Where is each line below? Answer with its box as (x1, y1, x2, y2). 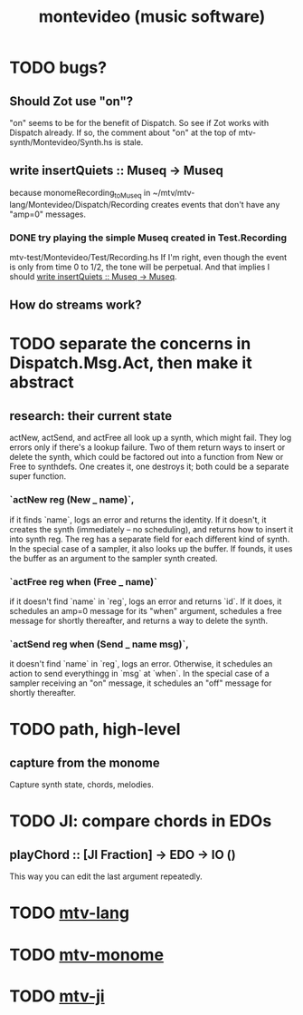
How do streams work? (9, 298, 142, 313)
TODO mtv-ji (9, 986, 106, 1006)
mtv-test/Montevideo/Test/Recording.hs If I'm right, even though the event (9, 251, 288, 262)
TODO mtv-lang (9, 903, 129, 923)
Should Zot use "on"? (9, 93, 134, 109)
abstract (9, 372, 74, 393)
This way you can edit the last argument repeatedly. (9, 871, 203, 882)
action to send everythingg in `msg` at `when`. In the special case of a (9, 669, 270, 679)
